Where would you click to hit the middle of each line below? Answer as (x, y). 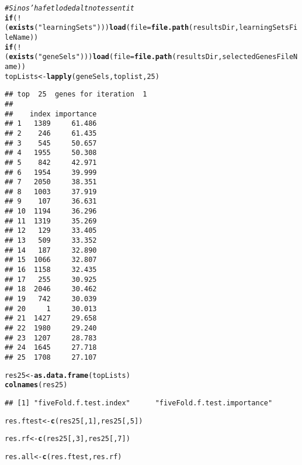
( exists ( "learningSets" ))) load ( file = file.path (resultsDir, (122, 28)
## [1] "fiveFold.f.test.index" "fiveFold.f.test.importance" (139, 403)
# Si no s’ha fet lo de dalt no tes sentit (70, 8)
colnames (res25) (36, 385)
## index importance (51, 114)
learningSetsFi (268, 28)
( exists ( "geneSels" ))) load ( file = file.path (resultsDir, (114, 57)
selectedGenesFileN (260, 57)
